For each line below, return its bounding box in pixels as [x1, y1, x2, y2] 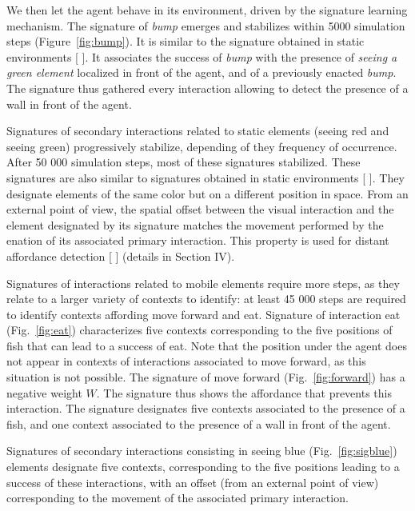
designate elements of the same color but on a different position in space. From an [6, 185, 409, 202]
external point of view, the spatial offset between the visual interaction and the [6, 201, 394, 218]
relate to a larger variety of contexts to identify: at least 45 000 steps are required [6, 290, 406, 307]
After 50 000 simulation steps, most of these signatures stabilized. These [6, 154, 361, 170]
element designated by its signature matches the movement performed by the [6, 216, 384, 233]
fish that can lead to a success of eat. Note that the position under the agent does [6, 337, 407, 353]
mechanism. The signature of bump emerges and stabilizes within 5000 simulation [6, 17, 405, 34]
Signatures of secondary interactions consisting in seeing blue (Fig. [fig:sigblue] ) [6, 442, 397, 459]
